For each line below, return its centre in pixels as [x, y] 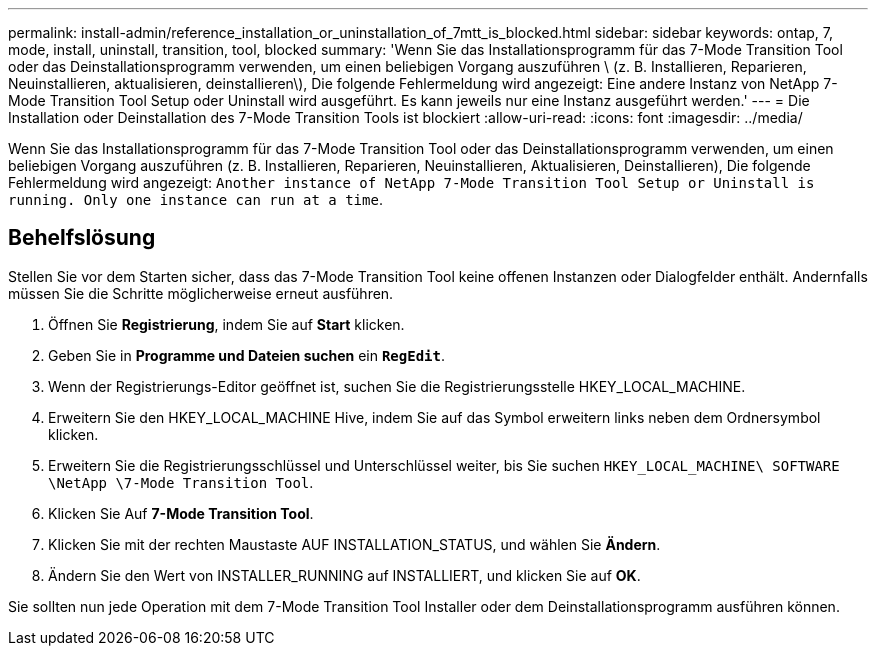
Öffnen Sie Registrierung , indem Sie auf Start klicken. [226, 324]
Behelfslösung [82, 238]
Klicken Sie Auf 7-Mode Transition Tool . [181, 513]
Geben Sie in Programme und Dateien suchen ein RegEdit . [246, 355]
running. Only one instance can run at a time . [195, 199]
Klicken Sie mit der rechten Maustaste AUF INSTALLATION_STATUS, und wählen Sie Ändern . [354, 544]
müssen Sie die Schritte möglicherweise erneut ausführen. [201, 293]
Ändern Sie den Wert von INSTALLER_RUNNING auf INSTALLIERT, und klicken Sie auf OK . [344, 575]
